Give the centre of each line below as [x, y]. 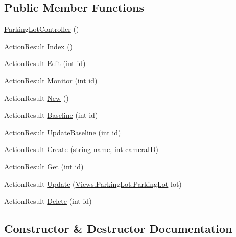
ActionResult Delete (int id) [48, 201]
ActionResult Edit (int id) [45, 63]
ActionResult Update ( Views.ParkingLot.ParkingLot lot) [93, 184]
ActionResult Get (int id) [44, 166]
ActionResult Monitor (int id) [51, 80]
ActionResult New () [37, 98]
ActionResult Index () [39, 46]
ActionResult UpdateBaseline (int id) [63, 132]
